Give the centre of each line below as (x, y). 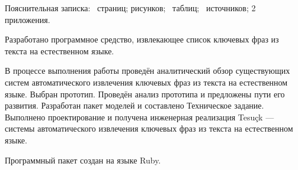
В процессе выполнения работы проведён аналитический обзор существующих (148, 71)
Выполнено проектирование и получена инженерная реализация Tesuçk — (140, 117)
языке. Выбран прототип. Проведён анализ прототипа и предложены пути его (145, 94)
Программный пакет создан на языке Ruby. (83, 160)
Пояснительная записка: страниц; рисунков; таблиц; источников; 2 (130, 8)
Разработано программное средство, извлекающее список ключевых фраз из (142, 39)
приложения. (28, 19)
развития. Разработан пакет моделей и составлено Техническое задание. (134, 105)
